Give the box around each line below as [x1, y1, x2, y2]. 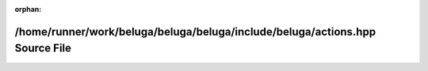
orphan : [14, 5, 42, 13]
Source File [14, 42, 71, 55]
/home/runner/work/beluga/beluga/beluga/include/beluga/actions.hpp [14, 24, 376, 39]
